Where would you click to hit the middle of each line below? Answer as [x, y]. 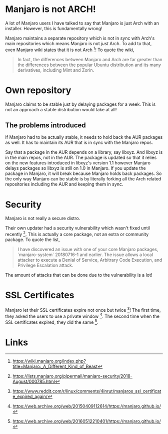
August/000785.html [33, 381]
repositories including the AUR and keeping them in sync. [64, 184]
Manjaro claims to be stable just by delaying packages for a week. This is [80, 104]
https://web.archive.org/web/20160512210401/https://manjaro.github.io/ [86, 421]
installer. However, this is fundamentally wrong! [54, 28]
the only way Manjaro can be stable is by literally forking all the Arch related [83, 179]
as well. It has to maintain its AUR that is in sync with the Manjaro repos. [79, 143]
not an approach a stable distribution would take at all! [61, 109]
